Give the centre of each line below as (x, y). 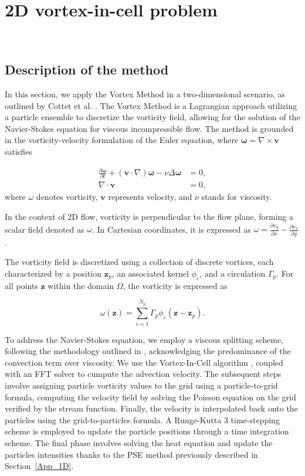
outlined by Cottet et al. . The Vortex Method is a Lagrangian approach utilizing (151, 105)
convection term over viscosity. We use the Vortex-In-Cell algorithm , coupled (144, 362)
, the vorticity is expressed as (175, 285)
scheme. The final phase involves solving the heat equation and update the (139, 443)
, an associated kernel (150, 273)
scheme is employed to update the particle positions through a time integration (147, 431)
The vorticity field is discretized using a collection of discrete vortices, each (139, 262)
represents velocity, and (150, 197)
